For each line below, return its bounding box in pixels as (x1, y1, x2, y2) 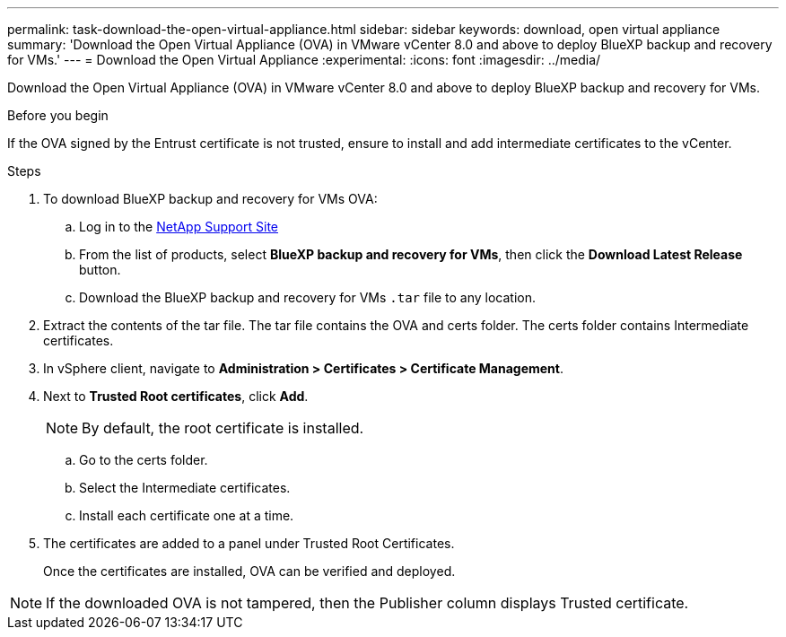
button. (79, 262, 121, 277)
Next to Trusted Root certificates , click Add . (43, 388, 309, 404)
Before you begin (7, 108, 109, 123)
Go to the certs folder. (79, 452, 208, 467)
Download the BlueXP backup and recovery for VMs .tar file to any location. (79, 290, 536, 305)
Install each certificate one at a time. (79, 508, 294, 523)
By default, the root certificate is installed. (82, 419, 364, 437)
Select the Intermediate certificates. (79, 480, 291, 495)
